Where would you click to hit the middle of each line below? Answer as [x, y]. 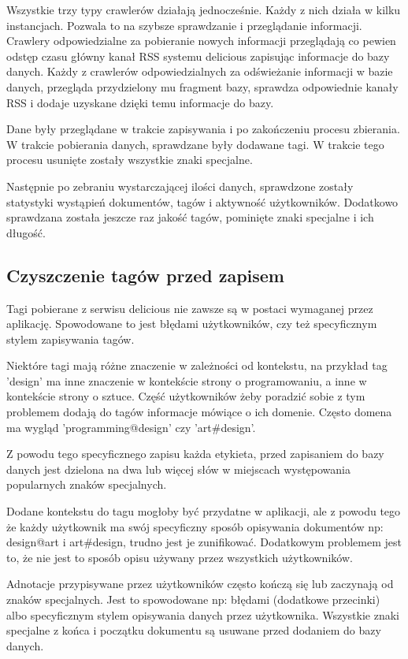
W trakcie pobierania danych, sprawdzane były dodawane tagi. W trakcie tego [195, 144]
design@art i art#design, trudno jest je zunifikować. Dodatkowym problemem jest [204, 542]
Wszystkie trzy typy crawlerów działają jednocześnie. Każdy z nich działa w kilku [204, 9]
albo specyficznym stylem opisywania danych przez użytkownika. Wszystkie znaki [203, 614]
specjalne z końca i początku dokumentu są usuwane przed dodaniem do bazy [194, 630]
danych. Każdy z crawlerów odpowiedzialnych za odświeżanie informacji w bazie [200, 71]
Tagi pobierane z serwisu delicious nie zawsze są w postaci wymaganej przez [190, 308]
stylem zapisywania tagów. [70, 339]
